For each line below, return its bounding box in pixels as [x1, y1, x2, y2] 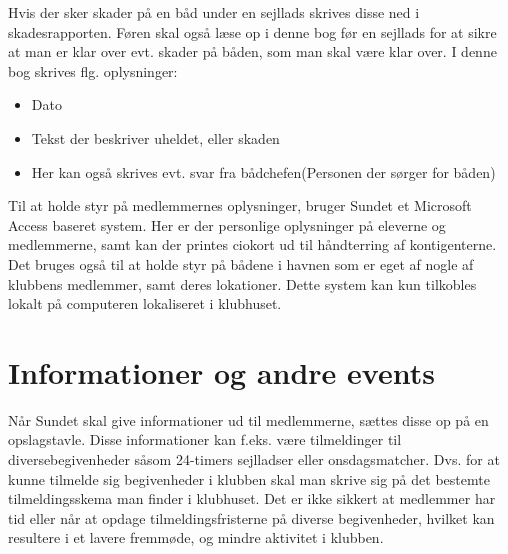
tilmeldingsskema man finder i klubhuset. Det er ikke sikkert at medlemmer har [8, 488, 496, 509]
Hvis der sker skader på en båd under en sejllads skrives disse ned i [8, 2, 420, 22]
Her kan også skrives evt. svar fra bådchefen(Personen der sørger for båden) [31, 161, 496, 182]
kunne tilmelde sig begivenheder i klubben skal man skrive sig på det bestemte [8, 468, 490, 489]
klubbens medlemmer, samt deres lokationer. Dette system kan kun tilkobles [8, 273, 477, 294]
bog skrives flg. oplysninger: [8, 60, 178, 81]
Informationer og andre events [8, 351, 435, 392]
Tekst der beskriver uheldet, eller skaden [31, 127, 280, 148]
